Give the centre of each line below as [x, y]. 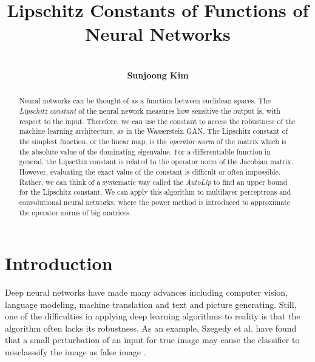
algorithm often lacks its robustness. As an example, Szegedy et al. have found [151, 328]
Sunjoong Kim [158, 75]
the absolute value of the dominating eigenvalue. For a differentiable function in [145, 151]
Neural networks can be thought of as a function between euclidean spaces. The [145, 101]
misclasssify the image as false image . [76, 352]
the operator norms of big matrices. [75, 212]
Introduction [59, 263]
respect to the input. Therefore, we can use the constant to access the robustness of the [157, 121]
